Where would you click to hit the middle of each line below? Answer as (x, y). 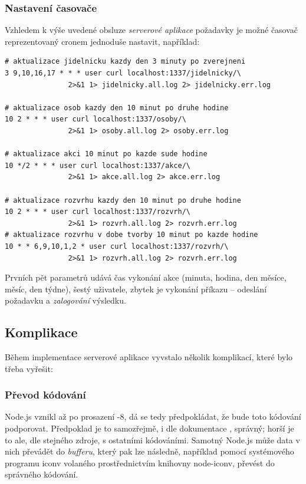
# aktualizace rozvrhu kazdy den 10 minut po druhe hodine (123, 200)
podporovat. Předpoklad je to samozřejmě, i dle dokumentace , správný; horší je (149, 428)
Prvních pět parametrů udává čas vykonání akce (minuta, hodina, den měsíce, (146, 277)
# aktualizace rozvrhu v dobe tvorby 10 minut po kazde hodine (131, 235)
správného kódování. (42, 474)
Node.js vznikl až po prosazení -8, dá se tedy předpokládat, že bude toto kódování (153, 416)
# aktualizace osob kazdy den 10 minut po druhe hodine (117, 108)
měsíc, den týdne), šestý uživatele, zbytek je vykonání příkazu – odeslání (136, 289)
